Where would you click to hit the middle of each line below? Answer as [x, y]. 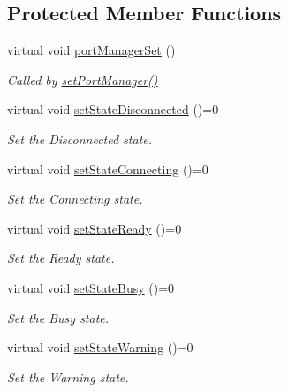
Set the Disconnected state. [80, 138]
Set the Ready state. [61, 258]
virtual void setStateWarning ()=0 [100, 347]
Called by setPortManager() [83, 79]
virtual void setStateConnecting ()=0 [108, 169]
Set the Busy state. [58, 317]
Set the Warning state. [68, 377]
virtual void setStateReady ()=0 [95, 228]
